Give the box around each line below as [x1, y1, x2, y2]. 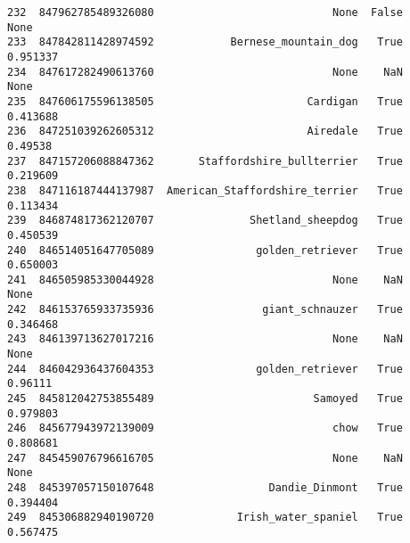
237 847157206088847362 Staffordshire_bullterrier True [7, 154, 403, 168]
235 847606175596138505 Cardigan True [7, 95, 403, 108]
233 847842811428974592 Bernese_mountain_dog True [7, 36, 403, 49]
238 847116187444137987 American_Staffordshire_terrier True [7, 184, 403, 197]
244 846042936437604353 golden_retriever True [7, 362, 403, 375]
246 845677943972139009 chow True [7, 422, 403, 435]
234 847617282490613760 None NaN [7, 65, 403, 78]
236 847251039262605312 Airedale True [7, 125, 403, 138]
